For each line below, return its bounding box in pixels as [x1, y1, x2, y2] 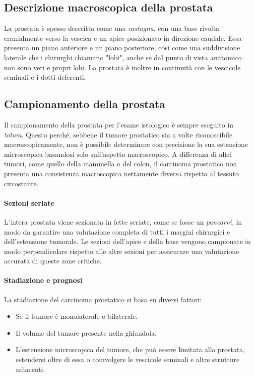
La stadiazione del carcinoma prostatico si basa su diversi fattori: [4, 294, 202, 304]
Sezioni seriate [4, 197, 55, 208]
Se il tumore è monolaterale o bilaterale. [15, 311, 138, 321]
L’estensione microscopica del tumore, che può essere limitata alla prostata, [15, 344, 245, 355]
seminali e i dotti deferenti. [4, 72, 86, 82]
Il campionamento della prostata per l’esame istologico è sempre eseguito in [4, 119, 234, 129]
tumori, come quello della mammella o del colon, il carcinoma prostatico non [4, 158, 237, 169]
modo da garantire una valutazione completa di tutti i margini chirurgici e [4, 226, 230, 237]
